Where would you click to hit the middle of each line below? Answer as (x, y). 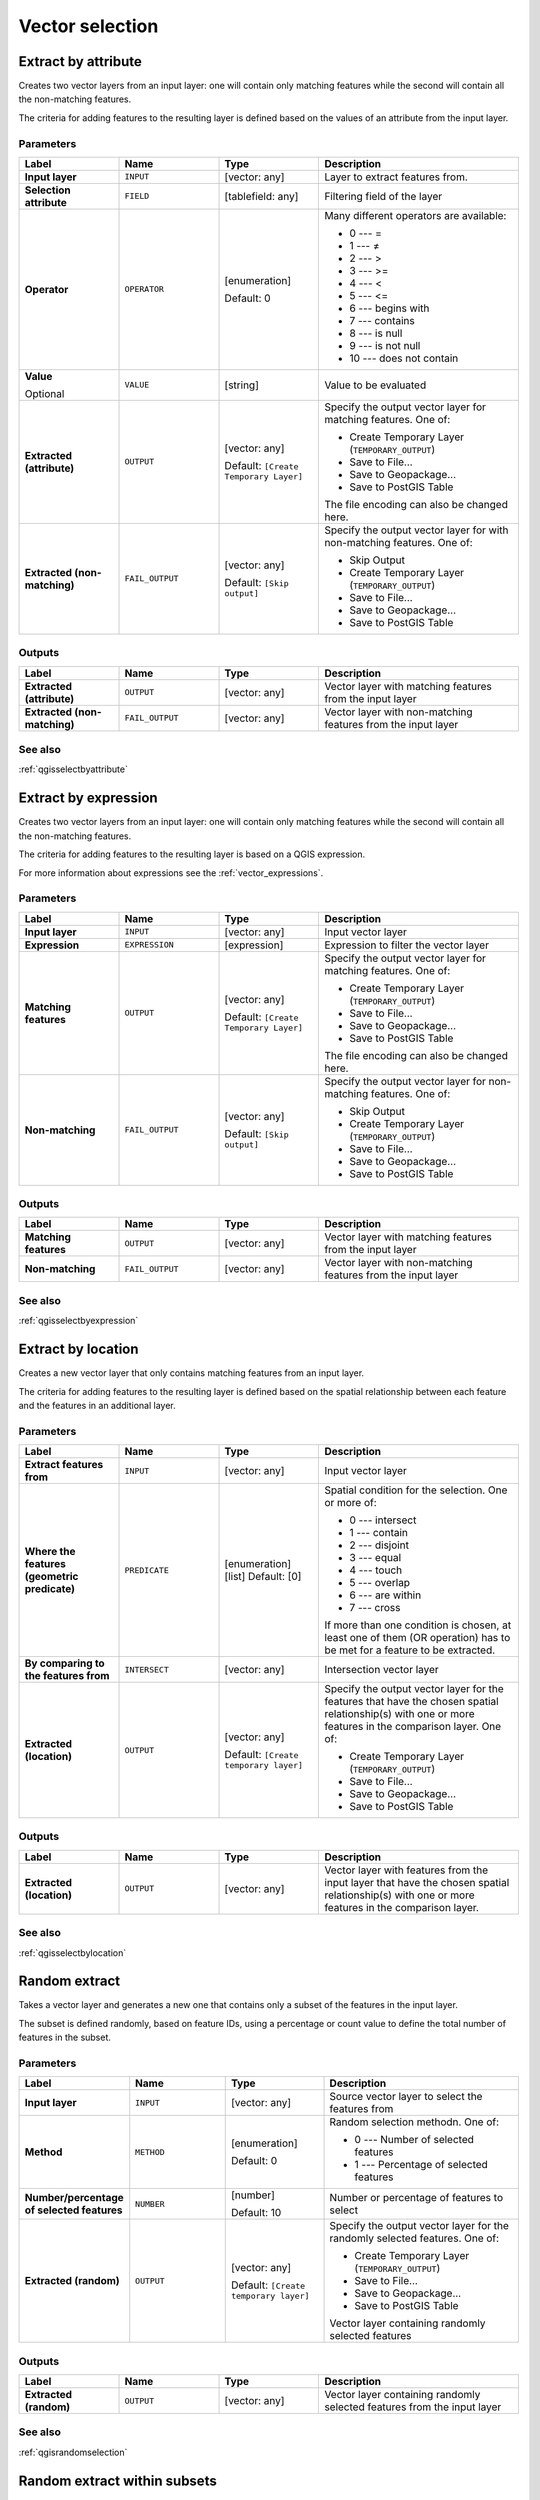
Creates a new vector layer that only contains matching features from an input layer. (191, 1373)
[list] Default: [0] (263, 1577)
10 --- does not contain (404, 358)
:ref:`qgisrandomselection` (73, 2452)
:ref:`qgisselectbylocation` (72, 1952)
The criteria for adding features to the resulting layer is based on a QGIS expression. (191, 854)
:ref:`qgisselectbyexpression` (78, 1321)
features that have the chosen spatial (411, 1702)
